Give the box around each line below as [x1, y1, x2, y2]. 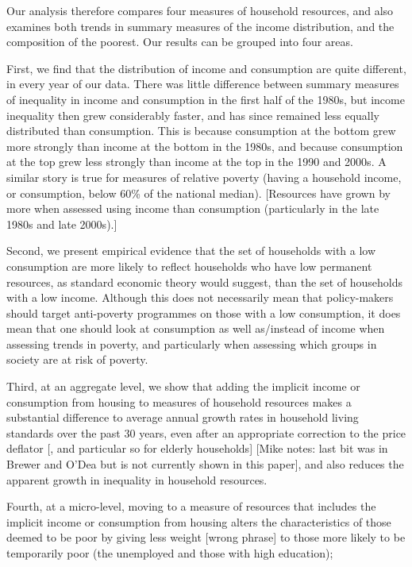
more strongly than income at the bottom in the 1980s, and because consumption [6, 137, 403, 154]
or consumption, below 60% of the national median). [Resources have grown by [6, 184, 391, 201]
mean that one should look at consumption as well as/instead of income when [6, 320, 385, 337]
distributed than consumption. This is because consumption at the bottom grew [6, 122, 396, 139]
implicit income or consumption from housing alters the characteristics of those [6, 513, 391, 530]
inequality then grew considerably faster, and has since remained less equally [6, 106, 380, 123]
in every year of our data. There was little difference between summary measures [6, 75, 399, 92]
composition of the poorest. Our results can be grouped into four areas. [6, 33, 353, 50]
